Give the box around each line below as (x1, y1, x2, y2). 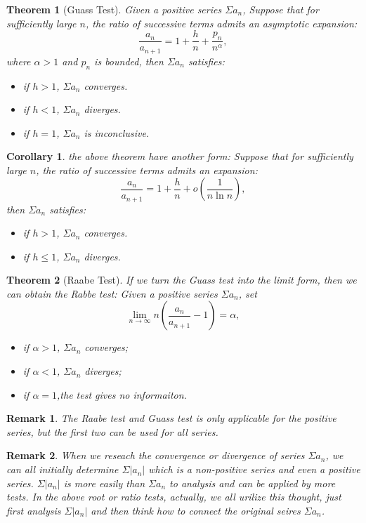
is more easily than (63, 475, 145, 490)
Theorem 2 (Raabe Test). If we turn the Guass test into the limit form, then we (6, 272, 357, 287)
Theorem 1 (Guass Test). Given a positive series (6, 2, 222, 16)
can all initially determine (6, 462, 119, 477)
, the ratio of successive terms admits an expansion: (36, 162, 258, 177)
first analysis (6, 503, 61, 517)
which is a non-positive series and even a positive (148, 462, 360, 477)
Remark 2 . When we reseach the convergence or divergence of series (6, 448, 305, 463)
